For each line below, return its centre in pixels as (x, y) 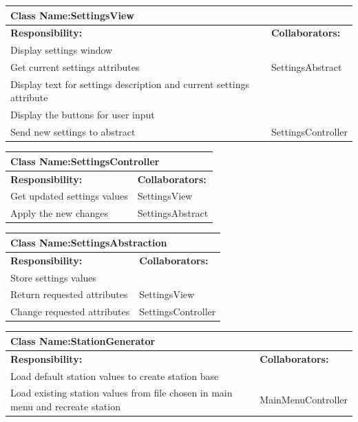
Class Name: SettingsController (85, 161)
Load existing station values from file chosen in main (122, 393)
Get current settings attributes (75, 67)
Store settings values (54, 277)
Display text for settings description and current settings (130, 84)
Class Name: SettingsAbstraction (89, 242)
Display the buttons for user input (83, 115)
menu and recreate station (65, 406)
